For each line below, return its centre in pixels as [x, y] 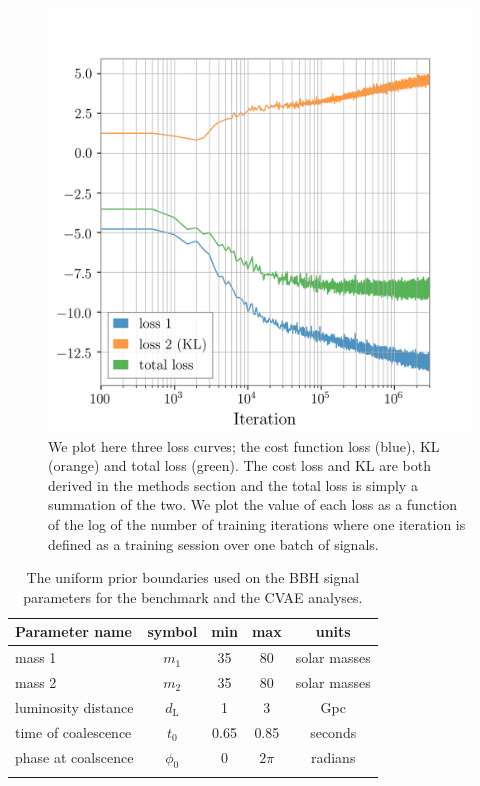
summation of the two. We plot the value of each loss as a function [252, 504]
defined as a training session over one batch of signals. [213, 543]
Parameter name [73, 631]
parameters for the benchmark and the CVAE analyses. [193, 596]
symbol [172, 631]
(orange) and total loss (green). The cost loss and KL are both [239, 465]
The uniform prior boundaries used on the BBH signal [193, 577]
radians [333, 757]
